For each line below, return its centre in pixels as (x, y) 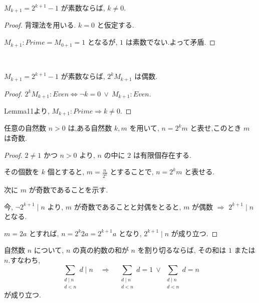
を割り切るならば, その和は (182, 250)
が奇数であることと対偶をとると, (127, 206)
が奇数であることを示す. (68, 190)
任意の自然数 (25, 128)
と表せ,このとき (216, 128)
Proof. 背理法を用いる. (40, 25)
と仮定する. (115, 25)
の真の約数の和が (100, 250)
